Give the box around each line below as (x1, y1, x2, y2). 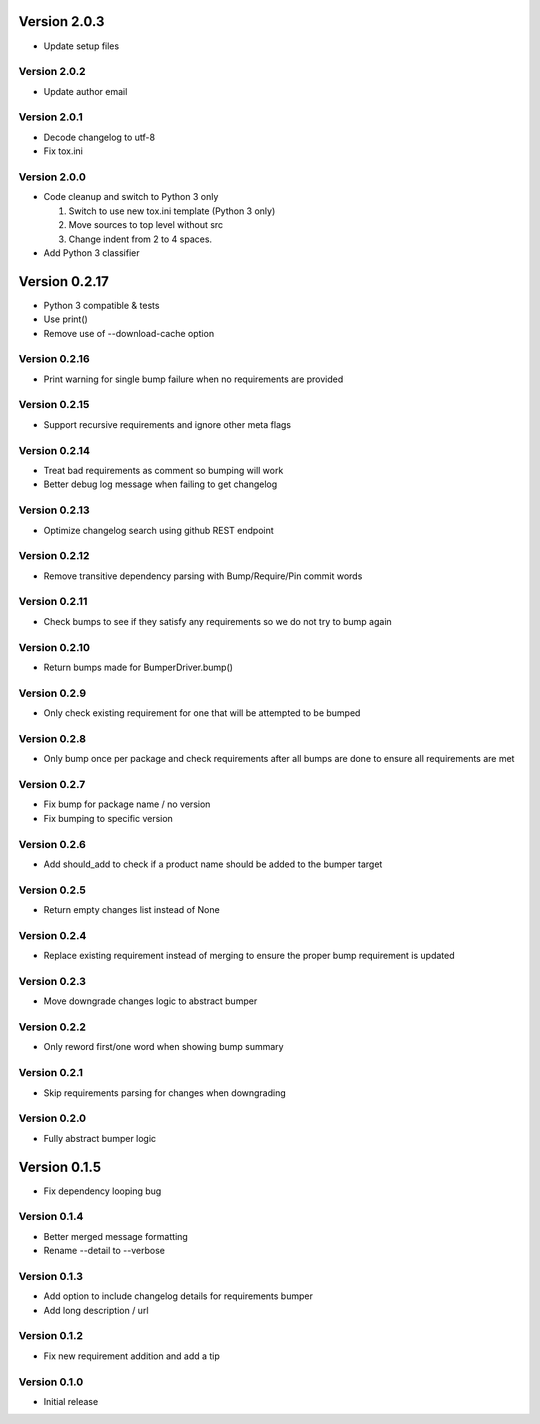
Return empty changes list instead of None (43, 904, 220, 916)
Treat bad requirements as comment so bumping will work (43, 465, 284, 476)
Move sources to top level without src (68, 219, 224, 231)
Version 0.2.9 (18, 686, 87, 700)
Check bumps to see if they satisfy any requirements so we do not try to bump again (43, 615, 392, 627)
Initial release (43, 1396, 99, 1407)
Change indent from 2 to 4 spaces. (68, 233, 213, 245)
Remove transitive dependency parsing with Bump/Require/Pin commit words (43, 570, 363, 582)
